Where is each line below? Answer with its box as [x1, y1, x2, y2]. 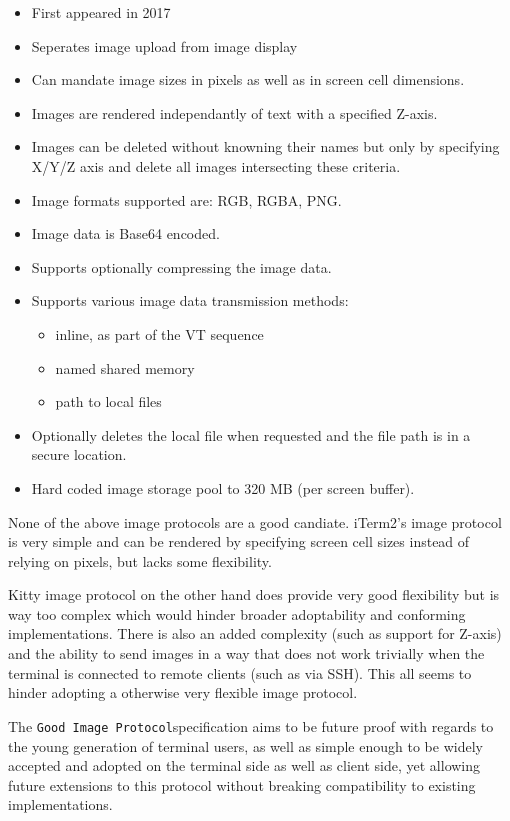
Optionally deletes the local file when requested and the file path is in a [31, 424, 471, 445]
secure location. [31, 444, 127, 465]
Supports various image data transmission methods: [31, 290, 349, 311]
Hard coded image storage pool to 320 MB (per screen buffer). [31, 477, 415, 498]
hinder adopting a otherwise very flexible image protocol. [8, 682, 358, 703]
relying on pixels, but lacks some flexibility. [8, 550, 272, 571]
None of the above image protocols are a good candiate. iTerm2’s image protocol [8, 511, 502, 532]
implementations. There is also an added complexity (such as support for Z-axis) [8, 623, 502, 644]
